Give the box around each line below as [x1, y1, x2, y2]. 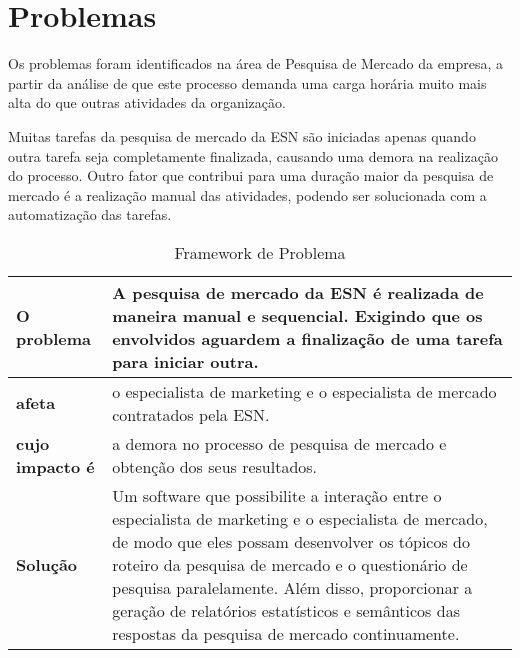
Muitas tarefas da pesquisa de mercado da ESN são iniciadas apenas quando [8, 125, 476, 146]
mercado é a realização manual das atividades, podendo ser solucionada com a [8, 184, 487, 205]
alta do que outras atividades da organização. [8, 92, 286, 113]
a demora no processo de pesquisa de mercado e [112, 431, 447, 455]
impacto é [16, 454, 95, 478]
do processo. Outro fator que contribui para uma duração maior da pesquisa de [8, 165, 494, 186]
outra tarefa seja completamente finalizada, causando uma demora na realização [8, 145, 498, 166]
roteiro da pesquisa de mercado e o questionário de [112, 552, 468, 576]
